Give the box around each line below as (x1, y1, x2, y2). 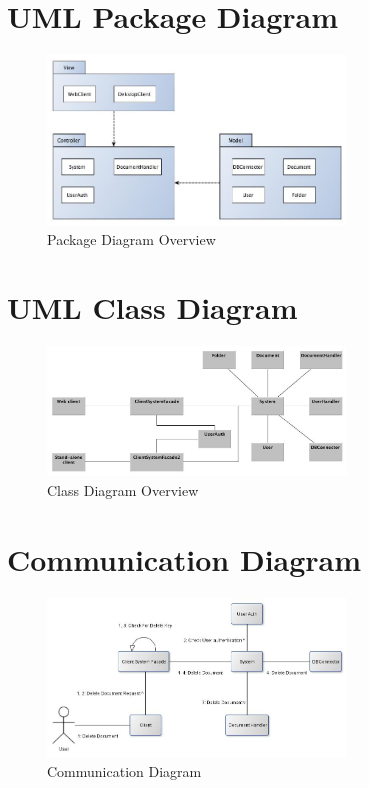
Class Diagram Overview (47, 480, 199, 501)
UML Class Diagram (7, 287, 298, 328)
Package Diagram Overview (47, 228, 216, 249)
